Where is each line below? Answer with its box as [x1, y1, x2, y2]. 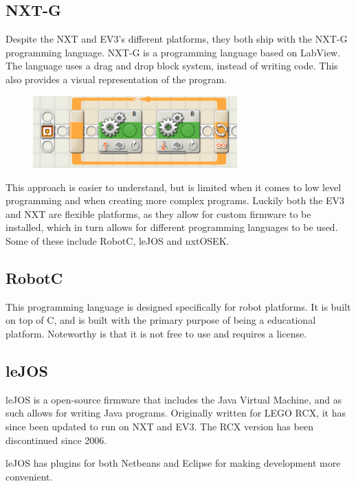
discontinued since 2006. [5, 432, 107, 447]
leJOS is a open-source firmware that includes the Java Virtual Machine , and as [5, 392, 342, 406]
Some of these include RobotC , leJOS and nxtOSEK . [5, 233, 230, 247]
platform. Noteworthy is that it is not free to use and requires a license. [5, 326, 307, 340]
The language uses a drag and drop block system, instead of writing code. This [5, 58, 338, 73]
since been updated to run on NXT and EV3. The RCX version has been [5, 419, 313, 433]
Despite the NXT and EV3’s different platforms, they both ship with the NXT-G [5, 32, 348, 46]
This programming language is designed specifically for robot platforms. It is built [5, 299, 351, 313]
